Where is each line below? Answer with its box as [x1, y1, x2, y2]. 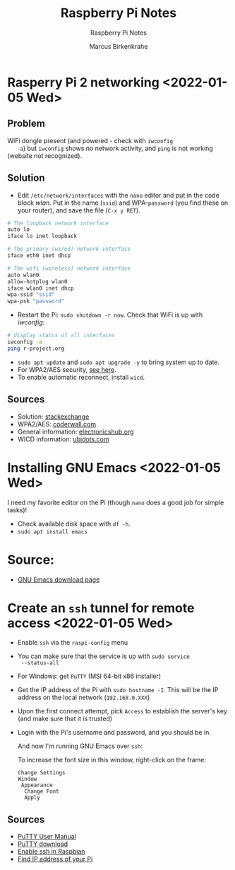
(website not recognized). [7, 151, 83, 160]
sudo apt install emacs [17, 528, 88, 536]
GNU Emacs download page [17, 575, 100, 584]
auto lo [7, 226, 30, 233]
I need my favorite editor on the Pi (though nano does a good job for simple [7, 498, 224, 507]
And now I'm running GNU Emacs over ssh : [17, 742, 143, 750]
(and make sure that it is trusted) [17, 714, 113, 723]
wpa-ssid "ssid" [7, 291, 55, 298]
